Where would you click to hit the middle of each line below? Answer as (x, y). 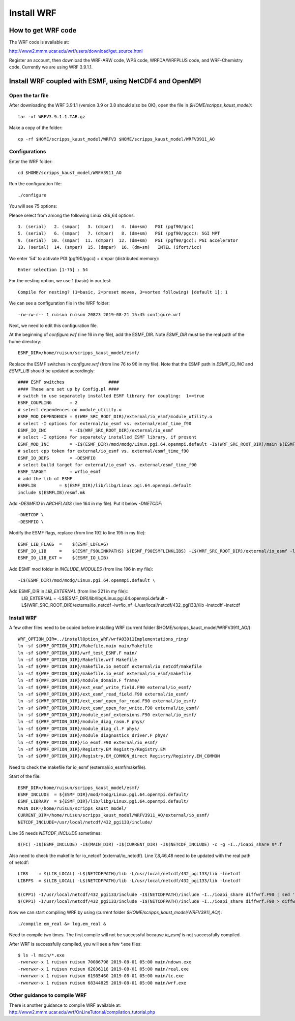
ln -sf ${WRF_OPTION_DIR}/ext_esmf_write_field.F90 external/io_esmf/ (105, 687)
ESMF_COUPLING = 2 (48, 403)
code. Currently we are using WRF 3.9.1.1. (51, 67)
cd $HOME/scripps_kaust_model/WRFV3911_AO (70, 173)
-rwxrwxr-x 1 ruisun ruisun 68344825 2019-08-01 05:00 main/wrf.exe (102, 983)
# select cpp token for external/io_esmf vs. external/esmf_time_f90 (103, 451)
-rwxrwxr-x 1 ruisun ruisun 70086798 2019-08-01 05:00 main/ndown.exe (105, 962)
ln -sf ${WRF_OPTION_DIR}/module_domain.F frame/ (79, 680)
